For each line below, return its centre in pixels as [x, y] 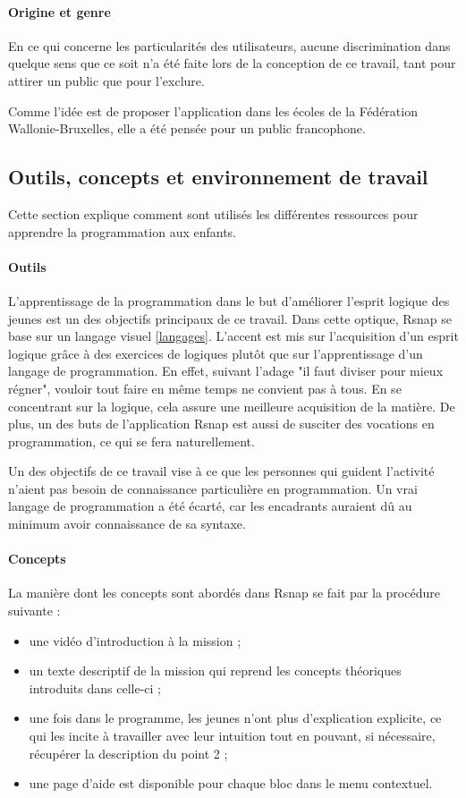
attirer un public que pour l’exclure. [106, 80]
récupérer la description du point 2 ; [128, 753]
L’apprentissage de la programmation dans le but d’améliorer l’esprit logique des [229, 300]
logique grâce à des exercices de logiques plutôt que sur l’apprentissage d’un [216, 353]
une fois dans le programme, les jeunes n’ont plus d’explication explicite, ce [235, 718]
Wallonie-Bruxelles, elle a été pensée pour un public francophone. [187, 128]
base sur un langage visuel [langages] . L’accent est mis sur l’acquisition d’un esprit [233, 336]
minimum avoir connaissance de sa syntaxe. [127, 524]
